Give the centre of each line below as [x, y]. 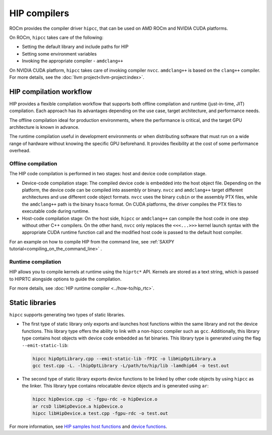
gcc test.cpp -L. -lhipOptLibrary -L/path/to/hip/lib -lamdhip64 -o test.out [131, 366]
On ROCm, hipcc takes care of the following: [56, 37]
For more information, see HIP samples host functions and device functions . [88, 426]
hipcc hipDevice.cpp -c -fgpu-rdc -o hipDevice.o [95, 399]
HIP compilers [39, 13]
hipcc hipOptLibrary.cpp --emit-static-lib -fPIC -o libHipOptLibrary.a [124, 358]
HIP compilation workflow [51, 92]
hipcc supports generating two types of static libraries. [67, 315]
